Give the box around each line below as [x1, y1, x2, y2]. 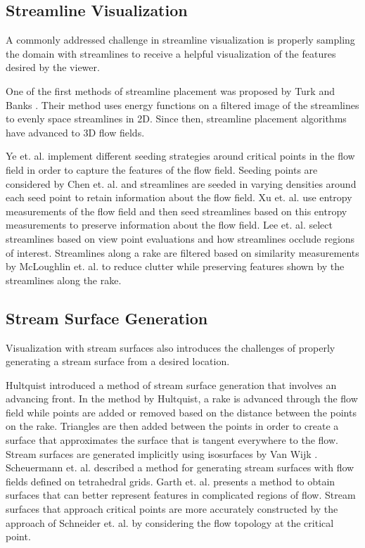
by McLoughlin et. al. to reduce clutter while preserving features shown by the [6, 259, 345, 274]
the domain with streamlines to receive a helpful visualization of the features [6, 46, 336, 60]
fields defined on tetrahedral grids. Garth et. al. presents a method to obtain [6, 473, 335, 488]
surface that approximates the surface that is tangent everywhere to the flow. [6, 433, 338, 447]
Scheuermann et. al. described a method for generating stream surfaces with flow [6, 460, 354, 475]
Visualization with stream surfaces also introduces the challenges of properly [6, 340, 335, 355]
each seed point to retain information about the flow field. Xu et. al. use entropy [6, 190, 352, 205]
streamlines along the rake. [6, 272, 122, 287]
